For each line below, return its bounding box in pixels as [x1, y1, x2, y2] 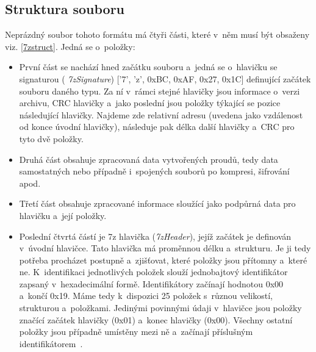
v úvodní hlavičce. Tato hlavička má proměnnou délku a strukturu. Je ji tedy [19, 242, 311, 254]
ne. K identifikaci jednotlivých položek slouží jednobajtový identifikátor [19, 265, 288, 278]
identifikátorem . [19, 337, 83, 350]
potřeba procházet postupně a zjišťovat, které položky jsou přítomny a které [19, 253, 307, 266]
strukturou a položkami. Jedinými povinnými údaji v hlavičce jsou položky [19, 301, 302, 314]
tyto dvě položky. [19, 132, 84, 145]
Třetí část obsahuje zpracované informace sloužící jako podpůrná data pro [19, 197, 296, 210]
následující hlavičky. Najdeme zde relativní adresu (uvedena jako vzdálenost [19, 108, 303, 121]
